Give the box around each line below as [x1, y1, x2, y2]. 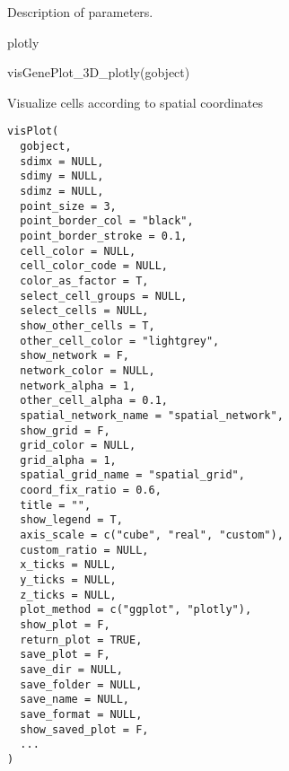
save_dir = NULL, [20, 663, 123, 676]
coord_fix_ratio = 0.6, [20, 484, 162, 497]
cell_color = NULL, [20, 244, 136, 258]
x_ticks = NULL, [20, 558, 117, 572]
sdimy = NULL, [20, 170, 104, 183]
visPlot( [7, 125, 59, 138]
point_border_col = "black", [20, 215, 194, 228]
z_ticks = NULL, [20, 588, 117, 601]
